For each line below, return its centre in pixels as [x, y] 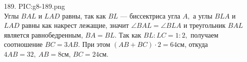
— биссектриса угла [150, 15]
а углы [203, 15]
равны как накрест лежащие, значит [75, 25]
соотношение [23, 44]
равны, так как [84, 15]
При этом [96, 44]
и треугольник [205, 25]
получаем [205, 34]
